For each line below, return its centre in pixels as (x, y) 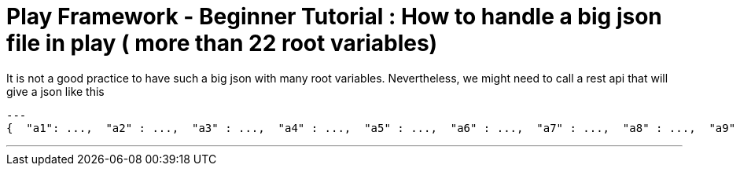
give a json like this (55, 91)
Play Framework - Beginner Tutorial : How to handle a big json (334, 16)
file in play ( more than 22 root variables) (222, 43)
